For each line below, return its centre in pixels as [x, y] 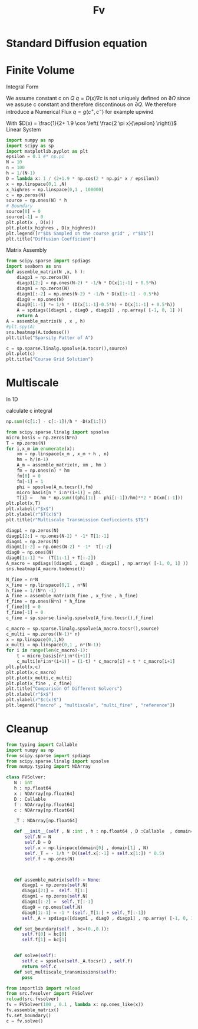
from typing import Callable [42, 744]
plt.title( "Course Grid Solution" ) [50, 359]
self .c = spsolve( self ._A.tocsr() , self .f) [77, 961]
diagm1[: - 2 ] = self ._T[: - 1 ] [57, 902]
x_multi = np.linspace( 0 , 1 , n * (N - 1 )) [54, 645]
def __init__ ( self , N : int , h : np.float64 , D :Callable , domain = [104, 831]
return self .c [39, 966]
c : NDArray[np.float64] [44, 810]
